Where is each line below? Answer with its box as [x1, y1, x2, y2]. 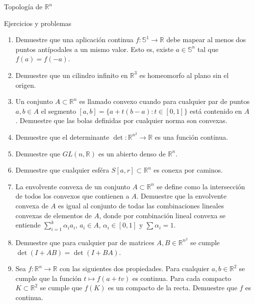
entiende [15, 220, 41, 230]
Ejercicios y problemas [4, 18, 72, 28]
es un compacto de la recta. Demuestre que [108, 282, 237, 293]
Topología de [4, 1, 43, 11]
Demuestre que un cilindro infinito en [15, 70, 128, 80]
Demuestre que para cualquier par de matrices [15, 237, 154, 247]
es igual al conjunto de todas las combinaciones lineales [58, 200, 224, 210]
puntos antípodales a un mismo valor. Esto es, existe [15, 44, 174, 54]
